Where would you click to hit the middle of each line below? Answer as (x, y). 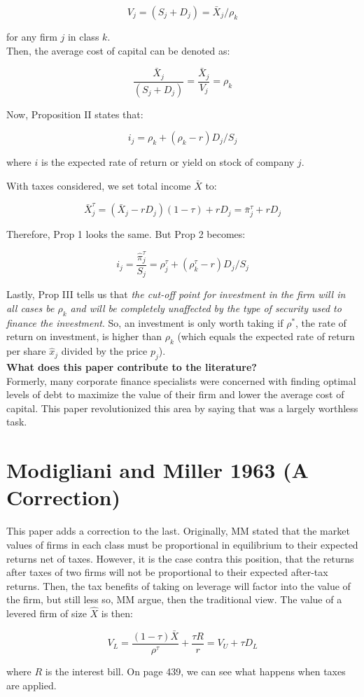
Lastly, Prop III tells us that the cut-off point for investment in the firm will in (176, 294)
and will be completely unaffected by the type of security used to (206, 308)
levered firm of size (47, 613)
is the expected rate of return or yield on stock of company (168, 162)
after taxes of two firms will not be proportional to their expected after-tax (167, 572)
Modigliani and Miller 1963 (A (157, 470)
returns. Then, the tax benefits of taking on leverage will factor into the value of (178, 585)
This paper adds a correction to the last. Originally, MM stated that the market (178, 531)
